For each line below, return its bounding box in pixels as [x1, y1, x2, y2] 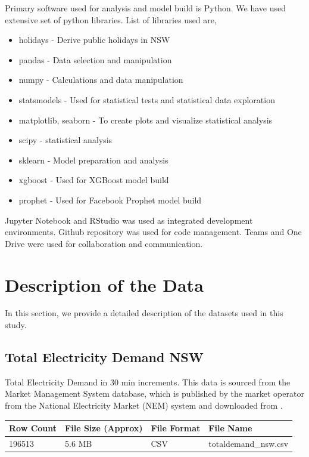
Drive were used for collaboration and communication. [5, 237, 203, 249]
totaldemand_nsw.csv [208, 437, 289, 449]
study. [5, 319, 27, 331]
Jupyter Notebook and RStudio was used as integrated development [5, 214, 253, 226]
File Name [208, 422, 252, 434]
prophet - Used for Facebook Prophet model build [18, 193, 202, 206]
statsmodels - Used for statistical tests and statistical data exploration [18, 93, 275, 106]
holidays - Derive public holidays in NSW [18, 33, 170, 46]
